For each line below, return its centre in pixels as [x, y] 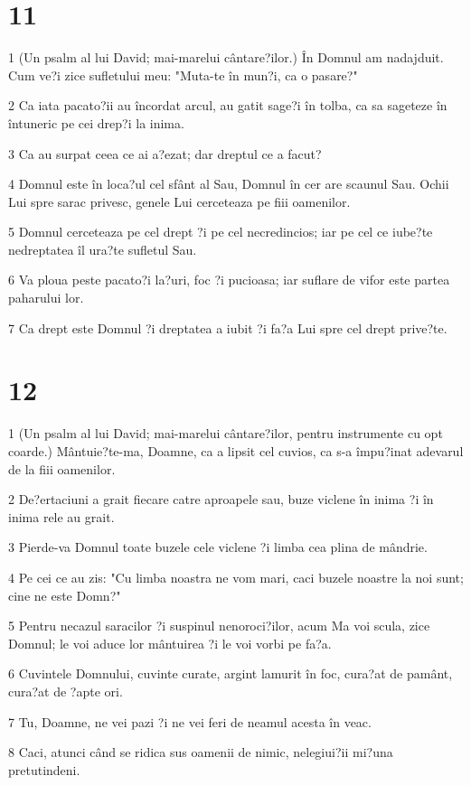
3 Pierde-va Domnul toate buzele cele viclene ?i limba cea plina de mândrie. [218, 547]
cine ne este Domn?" [65, 595]
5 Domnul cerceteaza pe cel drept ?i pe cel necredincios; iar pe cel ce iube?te [221, 232]
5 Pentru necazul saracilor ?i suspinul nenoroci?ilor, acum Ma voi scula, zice [219, 626]
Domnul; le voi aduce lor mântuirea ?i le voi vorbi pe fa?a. [170, 643]
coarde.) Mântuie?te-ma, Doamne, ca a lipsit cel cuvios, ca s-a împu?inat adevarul [236, 450]
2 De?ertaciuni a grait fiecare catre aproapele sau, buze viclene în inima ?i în [221, 499]
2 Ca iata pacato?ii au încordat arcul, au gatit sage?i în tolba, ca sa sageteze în [228, 105]
